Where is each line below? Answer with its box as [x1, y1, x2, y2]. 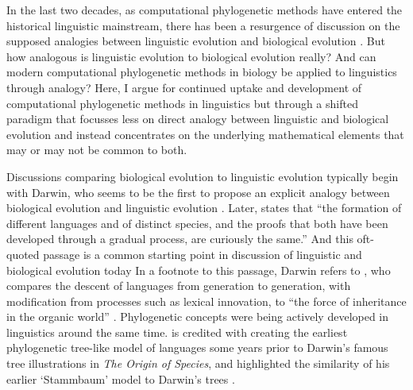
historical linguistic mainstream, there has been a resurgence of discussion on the [6, 17, 400, 33]
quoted [6, 245, 40, 262]
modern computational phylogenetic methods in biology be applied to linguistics [6, 64, 397, 80]
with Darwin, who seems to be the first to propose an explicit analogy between [6, 183, 390, 200]
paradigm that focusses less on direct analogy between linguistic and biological [6, 110, 389, 127]
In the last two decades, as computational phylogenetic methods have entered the [6, 2, 403, 17]
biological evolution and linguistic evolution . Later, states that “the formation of [6, 199, 402, 216]
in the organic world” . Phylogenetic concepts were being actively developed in [6, 308, 389, 325]
